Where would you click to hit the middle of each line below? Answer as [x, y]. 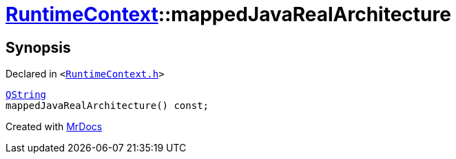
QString [26, 95]
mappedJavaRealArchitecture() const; [107, 106]
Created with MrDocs [54, 127]
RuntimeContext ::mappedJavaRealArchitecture [228, 14]
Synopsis [38, 47]
